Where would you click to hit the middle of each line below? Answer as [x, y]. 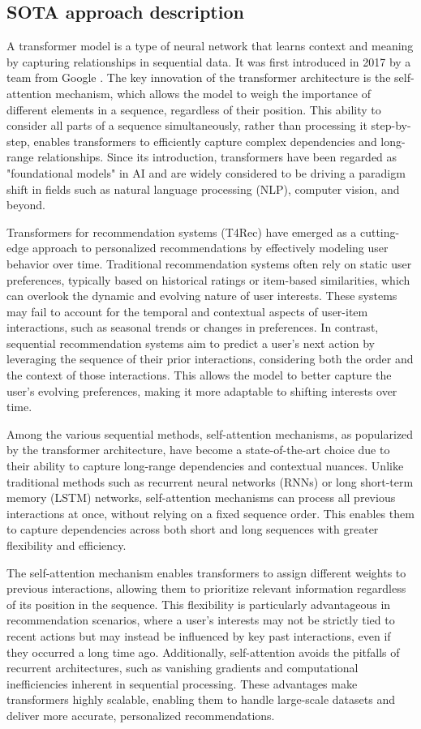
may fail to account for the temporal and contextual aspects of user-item [187, 311]
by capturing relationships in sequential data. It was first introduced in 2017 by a [209, 61]
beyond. [26, 205]
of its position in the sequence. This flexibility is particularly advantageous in [199, 604]
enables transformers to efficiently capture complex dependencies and [205, 141]
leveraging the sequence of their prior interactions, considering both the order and [210, 359]
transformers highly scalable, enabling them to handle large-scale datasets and [201, 699]
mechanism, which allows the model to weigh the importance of [213, 93]
